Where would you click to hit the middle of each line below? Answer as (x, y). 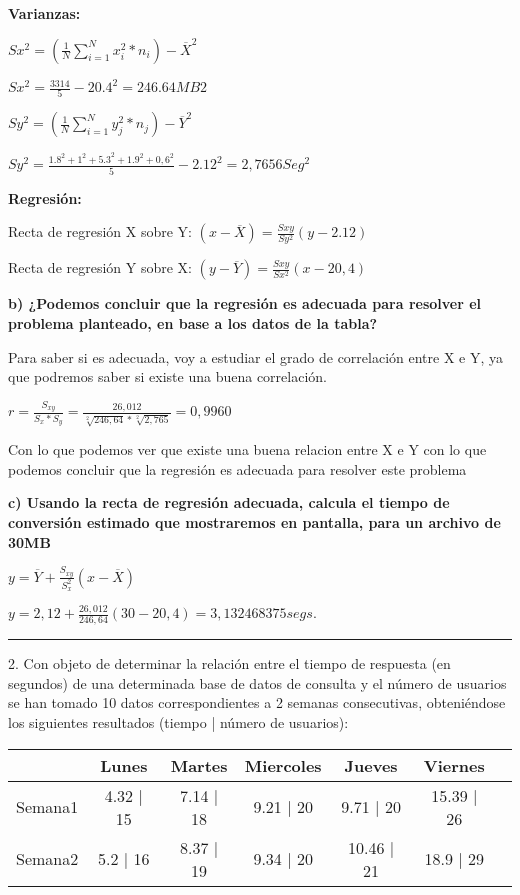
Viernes (454, 765)
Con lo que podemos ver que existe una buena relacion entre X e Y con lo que (247, 449)
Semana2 (47, 859)
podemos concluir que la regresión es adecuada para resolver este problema (237, 468)
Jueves (371, 765)
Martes (199, 765)
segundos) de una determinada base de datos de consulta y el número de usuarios (257, 682)
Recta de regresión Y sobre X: (100, 267)
